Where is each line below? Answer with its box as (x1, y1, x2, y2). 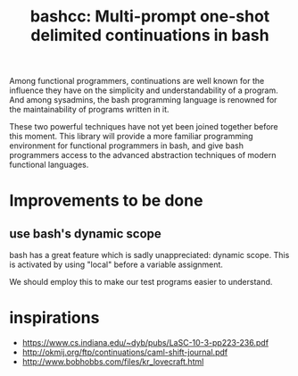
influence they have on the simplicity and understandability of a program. (9, 85, 278, 96)
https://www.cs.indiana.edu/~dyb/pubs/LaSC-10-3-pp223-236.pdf (21, 338, 269, 348)
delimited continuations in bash (30, 25, 269, 46)
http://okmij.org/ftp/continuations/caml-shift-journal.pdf (21, 347, 228, 358)
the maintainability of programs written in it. (9, 104, 170, 115)
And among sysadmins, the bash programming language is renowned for (9, 95, 277, 105)
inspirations (9, 308, 100, 328)
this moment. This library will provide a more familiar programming (9, 131, 253, 142)
